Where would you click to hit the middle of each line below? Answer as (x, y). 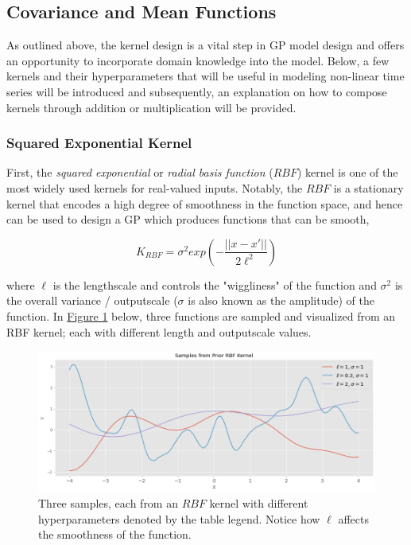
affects (353, 518)
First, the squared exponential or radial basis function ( (140, 172)
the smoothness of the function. (115, 534)
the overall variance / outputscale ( (92, 300)
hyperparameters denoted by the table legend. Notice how (179, 518)
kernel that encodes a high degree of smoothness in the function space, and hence (205, 203)
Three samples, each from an (108, 503)
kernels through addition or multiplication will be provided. (151, 107)
